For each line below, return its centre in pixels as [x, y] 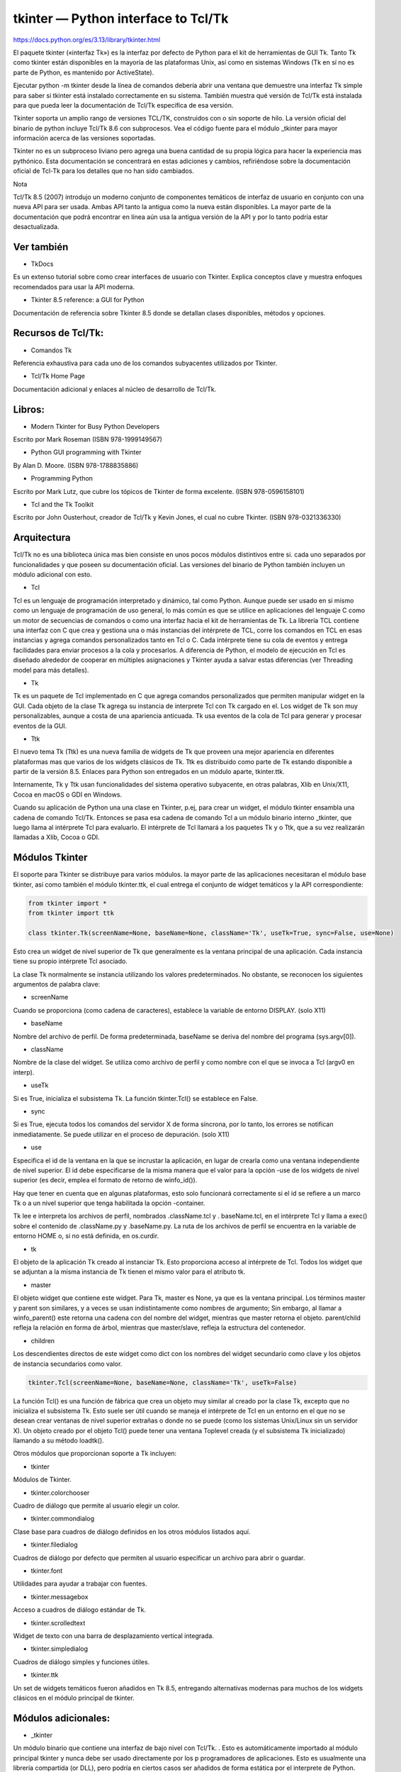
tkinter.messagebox [60, 1597]
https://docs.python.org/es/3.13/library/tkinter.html [87, 40]
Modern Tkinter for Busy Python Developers [95, 426]
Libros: [29, 409]
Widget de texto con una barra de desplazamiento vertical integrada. [113, 1636]
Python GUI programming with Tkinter [86, 452]
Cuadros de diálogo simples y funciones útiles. [81, 1661]
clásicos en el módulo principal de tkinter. [74, 1698]
